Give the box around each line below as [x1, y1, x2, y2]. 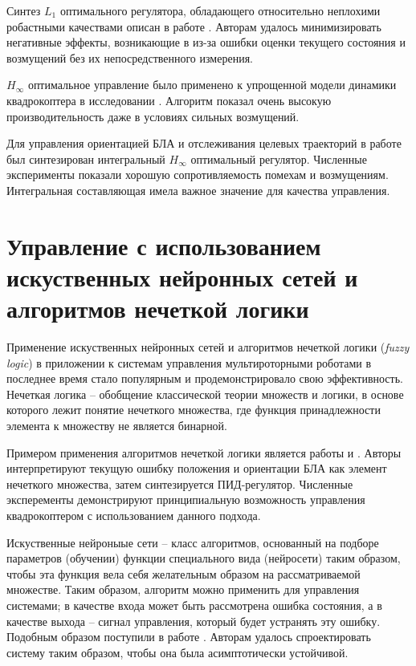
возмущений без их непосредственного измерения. [6, 49, 253, 66]
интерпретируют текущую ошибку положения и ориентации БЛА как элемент [6, 460, 387, 477]
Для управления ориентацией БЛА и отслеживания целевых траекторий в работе [6, 135, 402, 152]
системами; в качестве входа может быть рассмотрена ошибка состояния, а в [6, 596, 382, 613]
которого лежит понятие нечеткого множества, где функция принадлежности [6, 401, 381, 418]
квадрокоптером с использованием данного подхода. [6, 506, 261, 523]
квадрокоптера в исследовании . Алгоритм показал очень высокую [6, 91, 332, 108]
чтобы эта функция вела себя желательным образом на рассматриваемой [6, 565, 361, 582]
